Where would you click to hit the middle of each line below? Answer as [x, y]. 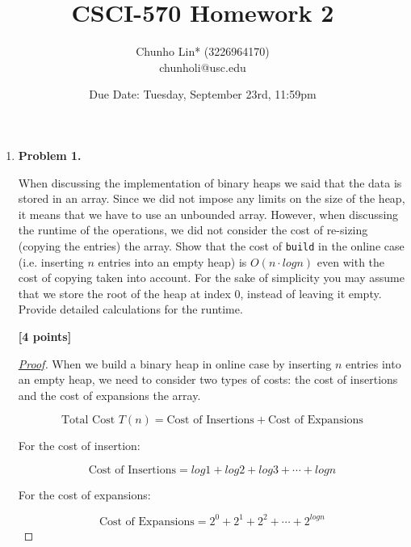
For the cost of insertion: [79, 446]
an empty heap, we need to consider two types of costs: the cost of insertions [208, 379]
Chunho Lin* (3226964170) [203, 51]
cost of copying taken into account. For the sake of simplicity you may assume [211, 278]
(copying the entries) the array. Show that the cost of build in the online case [211, 245]
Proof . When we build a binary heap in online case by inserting [175, 363]
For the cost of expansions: [84, 494]
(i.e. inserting [51, 261]
